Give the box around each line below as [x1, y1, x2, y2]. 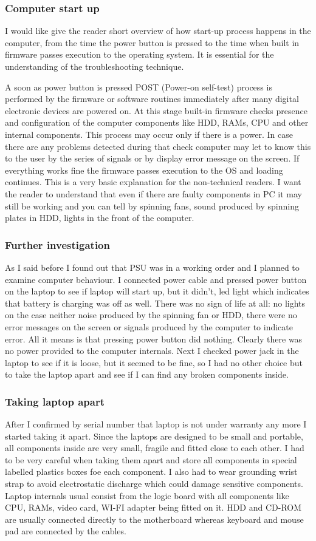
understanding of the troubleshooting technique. [5, 60, 184, 72]
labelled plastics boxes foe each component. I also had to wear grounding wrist [5, 465, 298, 478]
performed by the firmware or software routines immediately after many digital [5, 92, 299, 105]
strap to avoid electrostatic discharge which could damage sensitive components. [5, 477, 303, 490]
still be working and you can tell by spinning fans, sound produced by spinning [5, 199, 299, 212]
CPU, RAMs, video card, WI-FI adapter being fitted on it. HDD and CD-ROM [5, 501, 302, 514]
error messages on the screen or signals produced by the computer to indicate [5, 320, 293, 333]
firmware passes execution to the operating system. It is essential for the [5, 48, 274, 61]
